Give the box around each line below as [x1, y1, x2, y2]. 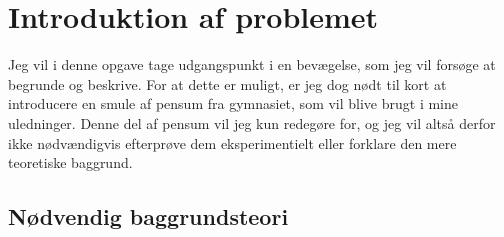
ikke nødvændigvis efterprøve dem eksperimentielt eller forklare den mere [8, 132, 457, 153]
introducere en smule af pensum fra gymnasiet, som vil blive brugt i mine [8, 93, 459, 114]
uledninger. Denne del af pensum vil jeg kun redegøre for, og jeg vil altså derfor [8, 112, 496, 133]
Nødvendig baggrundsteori [8, 201, 289, 232]
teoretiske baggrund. [8, 152, 133, 173]
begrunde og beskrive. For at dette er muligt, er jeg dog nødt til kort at [8, 73, 447, 94]
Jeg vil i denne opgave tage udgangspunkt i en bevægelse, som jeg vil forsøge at [8, 54, 496, 75]
